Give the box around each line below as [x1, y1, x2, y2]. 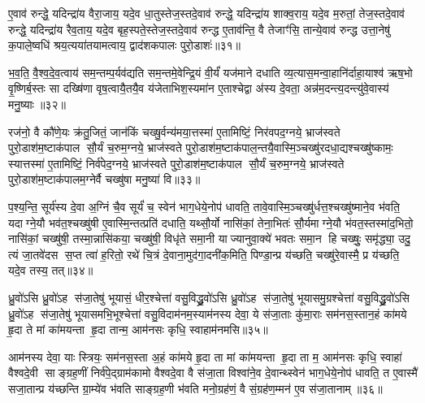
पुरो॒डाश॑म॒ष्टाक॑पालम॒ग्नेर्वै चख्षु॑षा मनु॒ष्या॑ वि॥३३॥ [8, 171, 201, 188]
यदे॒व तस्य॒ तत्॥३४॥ [8, 262, 93, 279]
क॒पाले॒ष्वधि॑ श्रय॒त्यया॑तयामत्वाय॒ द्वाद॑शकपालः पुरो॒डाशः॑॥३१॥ [8, 37, 241, 54]
